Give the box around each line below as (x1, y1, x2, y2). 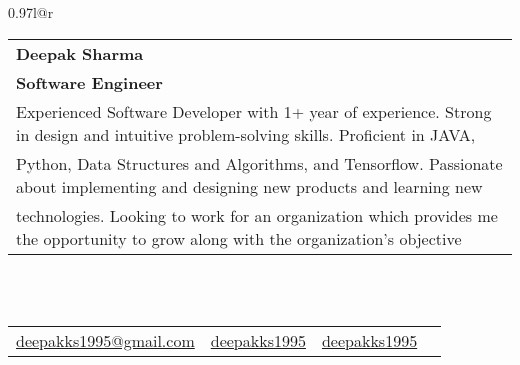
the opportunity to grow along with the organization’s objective (16, 226, 462, 250)
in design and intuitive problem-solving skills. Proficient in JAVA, (16, 122, 476, 146)
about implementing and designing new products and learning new (16, 174, 483, 198)
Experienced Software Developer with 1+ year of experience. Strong (16, 99, 492, 123)
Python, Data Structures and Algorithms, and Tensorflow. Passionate (16, 151, 503, 175)
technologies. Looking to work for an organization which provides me (16, 203, 498, 227)
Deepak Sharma (16, 41, 144, 65)
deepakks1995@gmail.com (16, 328, 195, 352)
